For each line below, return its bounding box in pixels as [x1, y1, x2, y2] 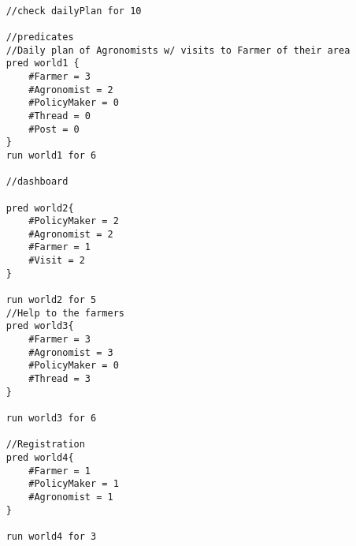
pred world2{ [6, 202, 74, 214]
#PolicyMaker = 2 [28, 215, 119, 227]
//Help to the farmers [6, 307, 124, 319]
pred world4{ [6, 451, 74, 463]
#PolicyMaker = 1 [28, 478, 119, 490]
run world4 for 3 [6, 530, 97, 542]
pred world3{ [6, 320, 74, 332]
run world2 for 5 [6, 294, 97, 306]
